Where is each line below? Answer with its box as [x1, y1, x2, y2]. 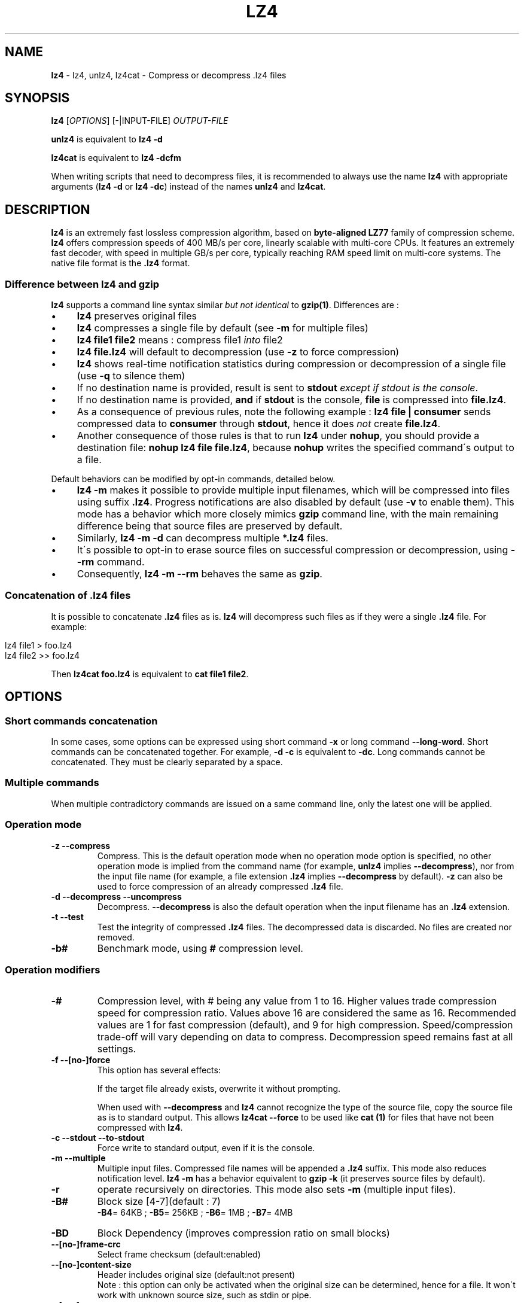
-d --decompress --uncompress [51, 891, 182, 902]
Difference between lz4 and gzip [5, 278, 160, 290]
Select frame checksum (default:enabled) [97, 1249, 261, 1260]
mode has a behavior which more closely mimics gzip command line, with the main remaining [77, 508, 498, 520]
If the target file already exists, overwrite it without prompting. [97, 1083, 341, 1094]
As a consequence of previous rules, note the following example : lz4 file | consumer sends [77, 406, 491, 418]
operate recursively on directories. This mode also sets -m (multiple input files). [97, 1183, 456, 1196]
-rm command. [77, 556, 145, 568]
